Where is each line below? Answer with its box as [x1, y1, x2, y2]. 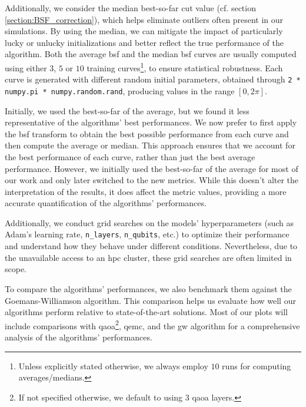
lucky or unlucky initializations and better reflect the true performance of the [5, 36, 284, 48]
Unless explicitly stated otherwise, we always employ [18, 359, 208, 372]
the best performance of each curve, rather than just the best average [5, 150, 255, 163]
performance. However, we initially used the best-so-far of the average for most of [5, 162, 298, 174]
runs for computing [222, 359, 291, 372]
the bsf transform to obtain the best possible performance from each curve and [5, 127, 289, 140]
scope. [5, 263, 27, 275]
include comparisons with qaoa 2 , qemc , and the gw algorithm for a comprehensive [5, 317, 300, 332]
